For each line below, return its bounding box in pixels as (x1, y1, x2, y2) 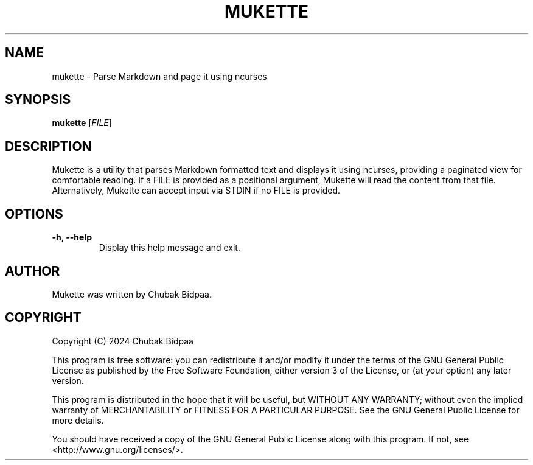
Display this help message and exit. (99, 242, 240, 253)
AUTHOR (5, 263, 60, 279)
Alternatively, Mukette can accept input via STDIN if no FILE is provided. (52, 185, 341, 196)
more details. (52, 414, 104, 425)
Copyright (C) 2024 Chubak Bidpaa (52, 335, 193, 346)
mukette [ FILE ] (52, 117, 112, 128)
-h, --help (52, 232, 92, 243)
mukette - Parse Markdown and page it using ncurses (52, 71, 267, 82)
